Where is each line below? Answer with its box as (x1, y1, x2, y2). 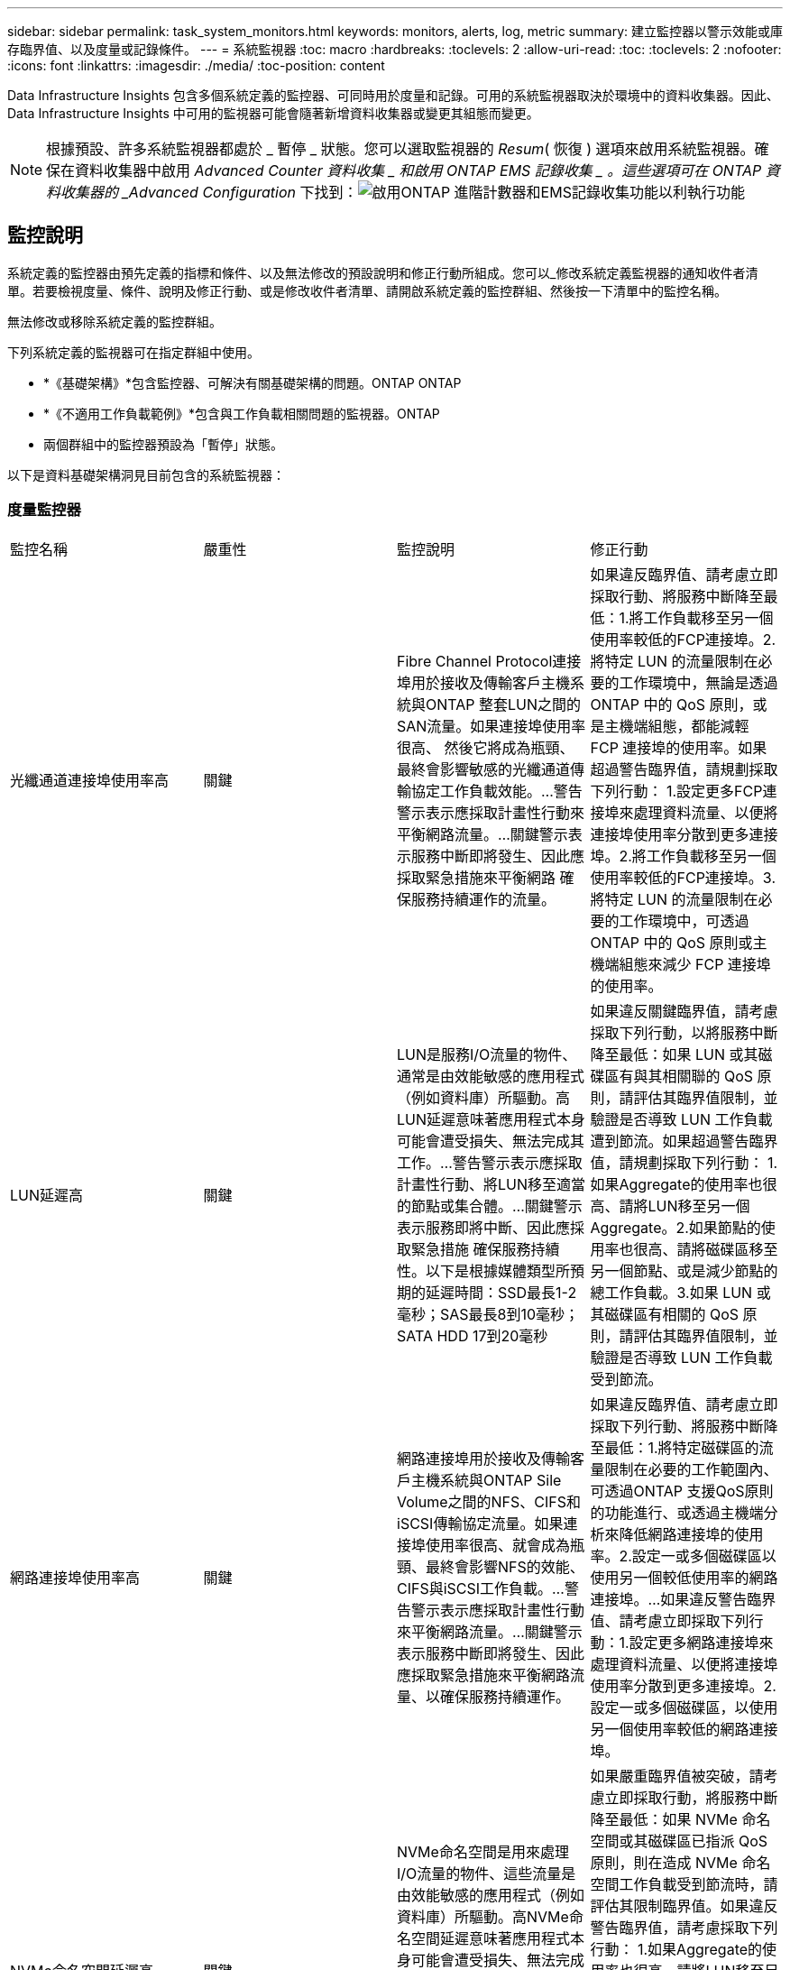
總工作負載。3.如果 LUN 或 (590, 1283, 771, 1302)
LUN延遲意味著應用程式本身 (397, 1109, 586, 1128)
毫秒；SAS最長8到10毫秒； (397, 1304, 580, 1323)
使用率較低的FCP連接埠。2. (590, 630, 776, 649)
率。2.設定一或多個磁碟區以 (590, 1546, 776, 1565)
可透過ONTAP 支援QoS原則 (590, 1481, 774, 1500)
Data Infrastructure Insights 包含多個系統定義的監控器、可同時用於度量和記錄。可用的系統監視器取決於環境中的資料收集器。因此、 (7, 87, 779, 103)
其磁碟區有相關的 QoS (590, 1304, 739, 1323)
